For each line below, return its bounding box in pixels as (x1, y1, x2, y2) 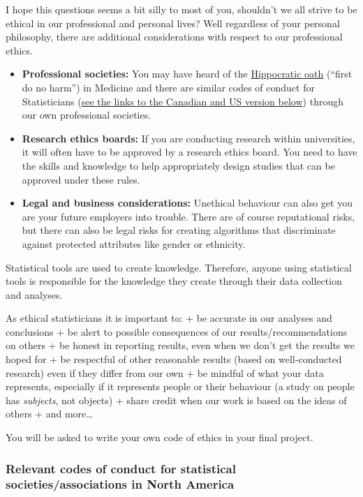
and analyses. (6, 287, 63, 302)
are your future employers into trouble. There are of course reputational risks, (22, 209, 355, 223)
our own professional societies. (22, 107, 151, 122)
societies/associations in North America (6, 475, 235, 493)
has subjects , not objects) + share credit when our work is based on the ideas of (6, 392, 347, 407)
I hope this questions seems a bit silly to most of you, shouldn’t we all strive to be (6, 2, 357, 16)
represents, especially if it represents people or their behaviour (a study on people (6, 379, 355, 394)
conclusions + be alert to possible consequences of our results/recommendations (6, 324, 348, 339)
